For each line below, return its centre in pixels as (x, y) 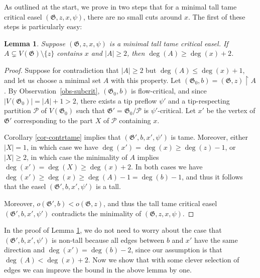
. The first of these (217, 16)
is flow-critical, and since (169, 91)
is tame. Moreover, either (209, 137)
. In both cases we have (167, 167)
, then (136, 53)
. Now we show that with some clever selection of (164, 259)
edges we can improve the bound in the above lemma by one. (98, 269)
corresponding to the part (53, 120)
